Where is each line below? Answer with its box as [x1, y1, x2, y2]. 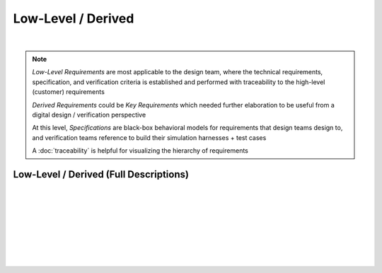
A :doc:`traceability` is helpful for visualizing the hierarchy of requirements [32, 146, 249, 155]
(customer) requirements [32, 88, 105, 96]
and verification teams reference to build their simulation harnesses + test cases [32, 133, 267, 141]
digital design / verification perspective [32, 110, 146, 119]
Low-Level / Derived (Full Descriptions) [13, 168, 189, 180]
